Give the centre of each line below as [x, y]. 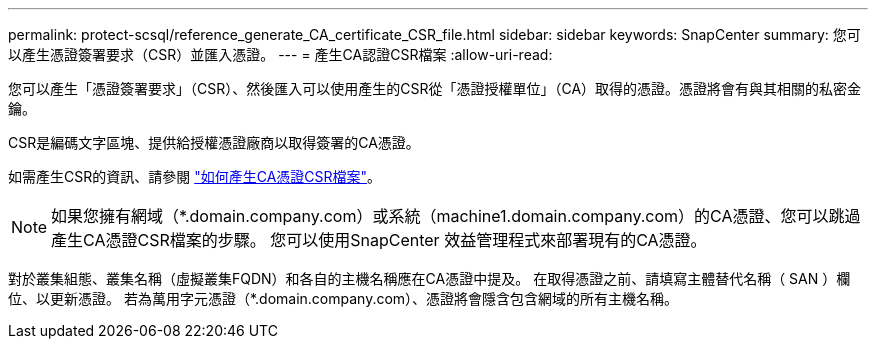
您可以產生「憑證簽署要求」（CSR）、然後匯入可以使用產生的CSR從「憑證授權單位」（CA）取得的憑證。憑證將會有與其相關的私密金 [435, 88]
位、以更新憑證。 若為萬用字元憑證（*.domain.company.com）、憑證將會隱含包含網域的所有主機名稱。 [343, 298]
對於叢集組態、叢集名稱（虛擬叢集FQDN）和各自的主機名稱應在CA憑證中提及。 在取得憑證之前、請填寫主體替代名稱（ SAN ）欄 [429, 278]
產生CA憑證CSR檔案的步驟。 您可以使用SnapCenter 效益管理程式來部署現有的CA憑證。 [379, 240]
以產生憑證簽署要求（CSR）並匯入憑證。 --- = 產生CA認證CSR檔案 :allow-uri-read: [280, 54]
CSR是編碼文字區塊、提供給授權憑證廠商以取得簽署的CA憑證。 [214, 142]
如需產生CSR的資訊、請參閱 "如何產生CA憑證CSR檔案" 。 [195, 176]
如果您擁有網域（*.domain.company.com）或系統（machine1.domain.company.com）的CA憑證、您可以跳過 [456, 216]
